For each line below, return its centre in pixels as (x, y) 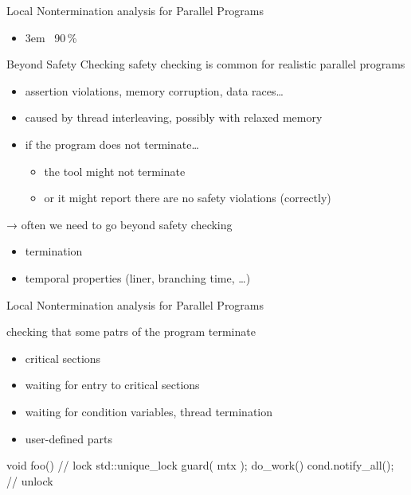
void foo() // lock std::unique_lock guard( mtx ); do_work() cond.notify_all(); (200, 465)
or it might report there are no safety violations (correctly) (188, 198)
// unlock (30, 480)
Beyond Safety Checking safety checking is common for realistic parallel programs (206, 64)
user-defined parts (68, 438)
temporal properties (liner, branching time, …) (138, 277)
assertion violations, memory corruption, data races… (154, 90)
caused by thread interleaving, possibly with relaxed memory (174, 117)
